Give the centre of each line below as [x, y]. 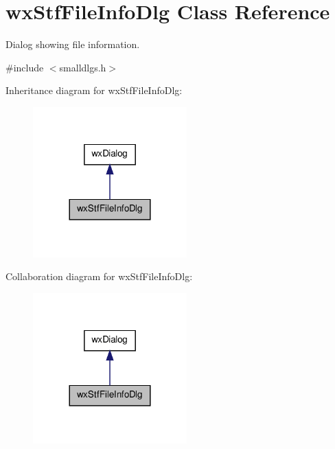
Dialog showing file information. [73, 44]
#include [25, 67]
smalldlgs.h [83, 67]
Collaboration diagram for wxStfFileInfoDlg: [99, 276]
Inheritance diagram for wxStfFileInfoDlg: [94, 90]
